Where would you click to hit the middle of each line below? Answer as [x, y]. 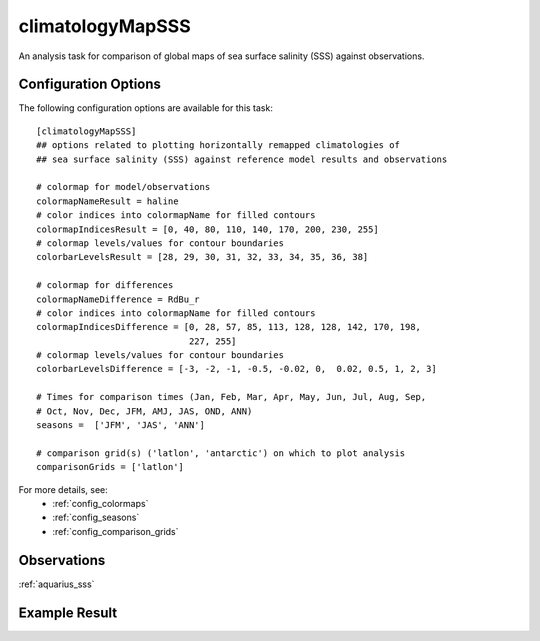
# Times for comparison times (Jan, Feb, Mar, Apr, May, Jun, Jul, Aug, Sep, [231, 397]
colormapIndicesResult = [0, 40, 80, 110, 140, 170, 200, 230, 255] [207, 229]
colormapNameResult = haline [107, 201]
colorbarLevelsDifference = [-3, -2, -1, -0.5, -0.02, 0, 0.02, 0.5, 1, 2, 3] [236, 369]
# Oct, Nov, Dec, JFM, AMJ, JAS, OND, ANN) [144, 411]
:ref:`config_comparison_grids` [115, 531]
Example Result [68, 612]
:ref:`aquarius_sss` [56, 584]
